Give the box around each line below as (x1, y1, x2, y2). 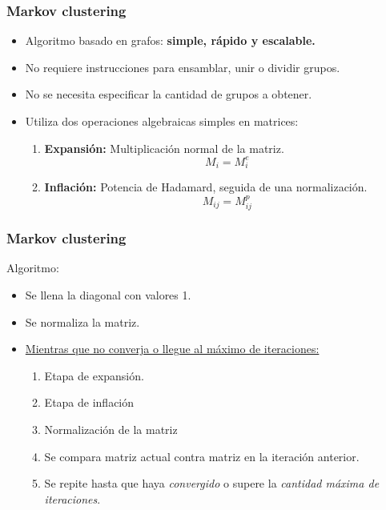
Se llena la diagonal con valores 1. (25, 287, 191, 303)
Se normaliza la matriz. (25, 313, 140, 330)
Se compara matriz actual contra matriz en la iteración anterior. (44, 448, 360, 464)
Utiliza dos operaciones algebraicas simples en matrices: (25, 113, 299, 129)
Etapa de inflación (44, 394, 135, 411)
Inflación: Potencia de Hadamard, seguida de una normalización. (44, 179, 368, 195)
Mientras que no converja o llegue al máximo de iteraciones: (25, 340, 320, 357)
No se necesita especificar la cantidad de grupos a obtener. (25, 86, 312, 102)
